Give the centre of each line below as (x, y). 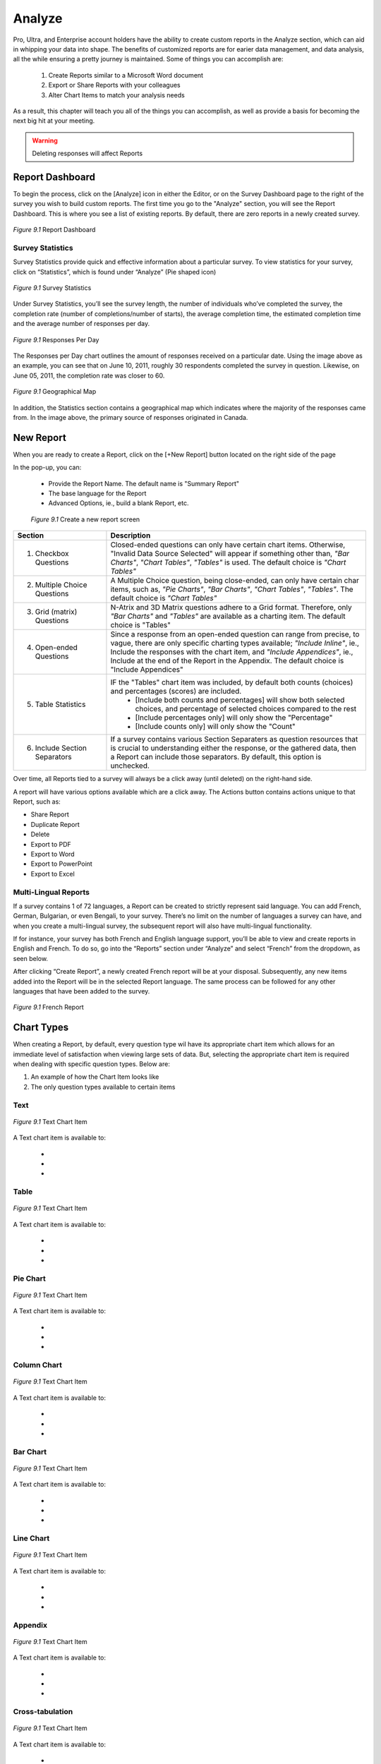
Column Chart (38, 1365)
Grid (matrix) (56, 612)
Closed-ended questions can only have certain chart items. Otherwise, (228, 545)
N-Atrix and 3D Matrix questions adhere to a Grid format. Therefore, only (231, 608)
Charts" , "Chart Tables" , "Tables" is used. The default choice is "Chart (228, 562)
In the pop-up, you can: (47, 467)
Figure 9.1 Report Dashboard (54, 230)
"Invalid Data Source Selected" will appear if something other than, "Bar (230, 554)
